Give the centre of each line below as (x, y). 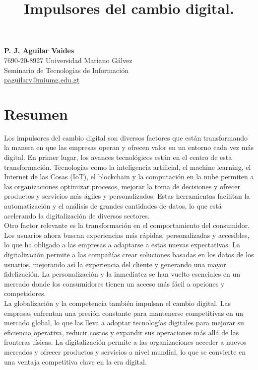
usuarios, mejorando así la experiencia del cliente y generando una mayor (115, 264)
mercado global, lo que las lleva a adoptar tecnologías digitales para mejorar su (124, 323)
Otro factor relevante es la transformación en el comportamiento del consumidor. (127, 225)
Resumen (36, 113)
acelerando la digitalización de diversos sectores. (77, 215)
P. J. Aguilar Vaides (39, 50)
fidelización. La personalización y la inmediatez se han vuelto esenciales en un (122, 274)
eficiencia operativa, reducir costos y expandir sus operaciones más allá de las (122, 332)
